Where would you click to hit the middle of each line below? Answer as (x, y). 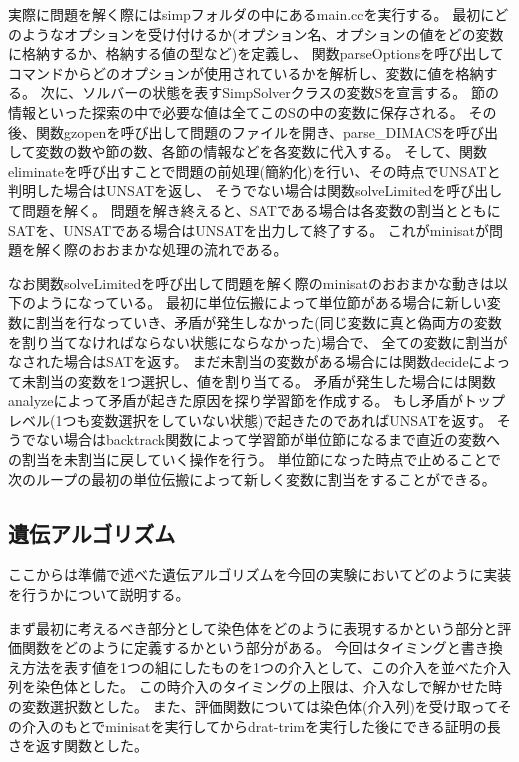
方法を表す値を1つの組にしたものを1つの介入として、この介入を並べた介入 (266, 666)
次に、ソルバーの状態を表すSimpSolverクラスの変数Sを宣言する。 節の (269, 92)
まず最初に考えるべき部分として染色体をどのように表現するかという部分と (253, 627)
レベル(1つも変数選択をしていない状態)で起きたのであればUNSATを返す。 (250, 419)
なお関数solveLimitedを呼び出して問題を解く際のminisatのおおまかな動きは (251, 282)
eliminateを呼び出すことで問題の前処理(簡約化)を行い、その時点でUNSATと (254, 170)
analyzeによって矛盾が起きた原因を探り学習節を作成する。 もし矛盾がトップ (257, 400)
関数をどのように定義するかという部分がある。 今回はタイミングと (241, 647)
